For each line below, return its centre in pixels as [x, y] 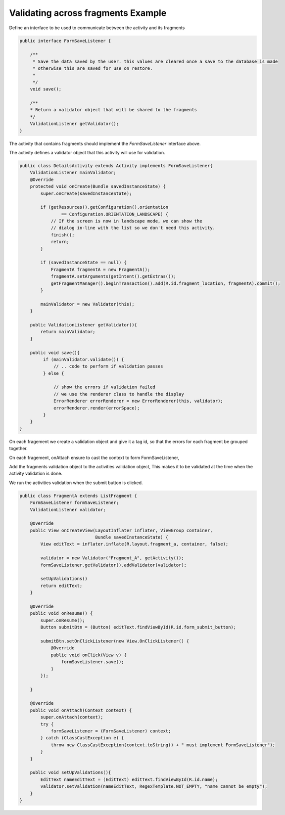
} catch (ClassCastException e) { [82, 738]
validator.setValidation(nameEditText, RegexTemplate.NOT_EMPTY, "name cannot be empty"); [154, 787]
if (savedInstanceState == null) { [84, 263]
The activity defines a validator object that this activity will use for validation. [87, 152]
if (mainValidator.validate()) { [83, 359]
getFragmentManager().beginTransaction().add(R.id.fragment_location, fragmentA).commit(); [166, 283]
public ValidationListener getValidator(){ [83, 325]
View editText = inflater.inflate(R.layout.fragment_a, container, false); [134, 544]
